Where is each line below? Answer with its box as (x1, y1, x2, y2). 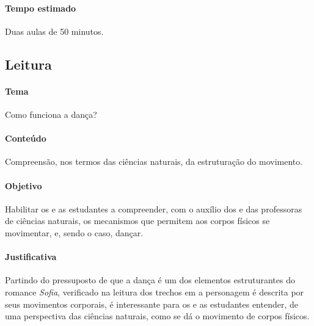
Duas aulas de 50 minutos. (5, 24, 104, 37)
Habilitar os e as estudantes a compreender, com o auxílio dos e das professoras (5, 202, 302, 215)
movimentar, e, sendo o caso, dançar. (5, 226, 144, 239)
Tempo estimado (5, 1, 76, 14)
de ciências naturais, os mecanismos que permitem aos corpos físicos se (5, 214, 270, 227)
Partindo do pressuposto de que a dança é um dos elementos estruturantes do (5, 273, 295, 286)
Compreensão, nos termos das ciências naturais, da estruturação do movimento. (5, 155, 303, 168)
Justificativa (5, 250, 57, 263)
